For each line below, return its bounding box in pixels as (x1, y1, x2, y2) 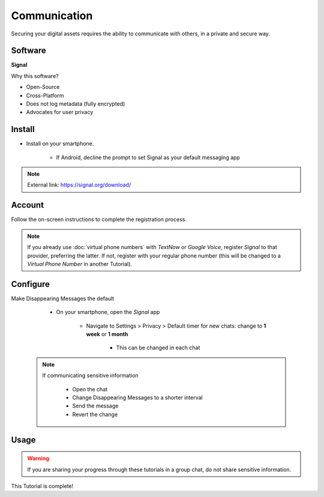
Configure (11, 279, 50, 289)
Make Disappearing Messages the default (11, 295, 115, 302)
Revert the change (72, 411, 118, 418)
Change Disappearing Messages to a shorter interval (72, 394, 203, 401)
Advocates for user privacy (26, 109, 94, 116)
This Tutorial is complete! (11, 482, 74, 489)
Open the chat (72, 385, 108, 393)
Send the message (72, 402, 119, 409)
